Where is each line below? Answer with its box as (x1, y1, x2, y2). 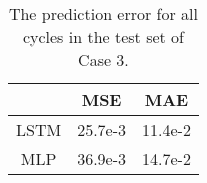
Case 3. (78, 48, 129, 71)
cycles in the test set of (22, 25, 184, 48)
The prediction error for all (8, 2, 199, 25)
